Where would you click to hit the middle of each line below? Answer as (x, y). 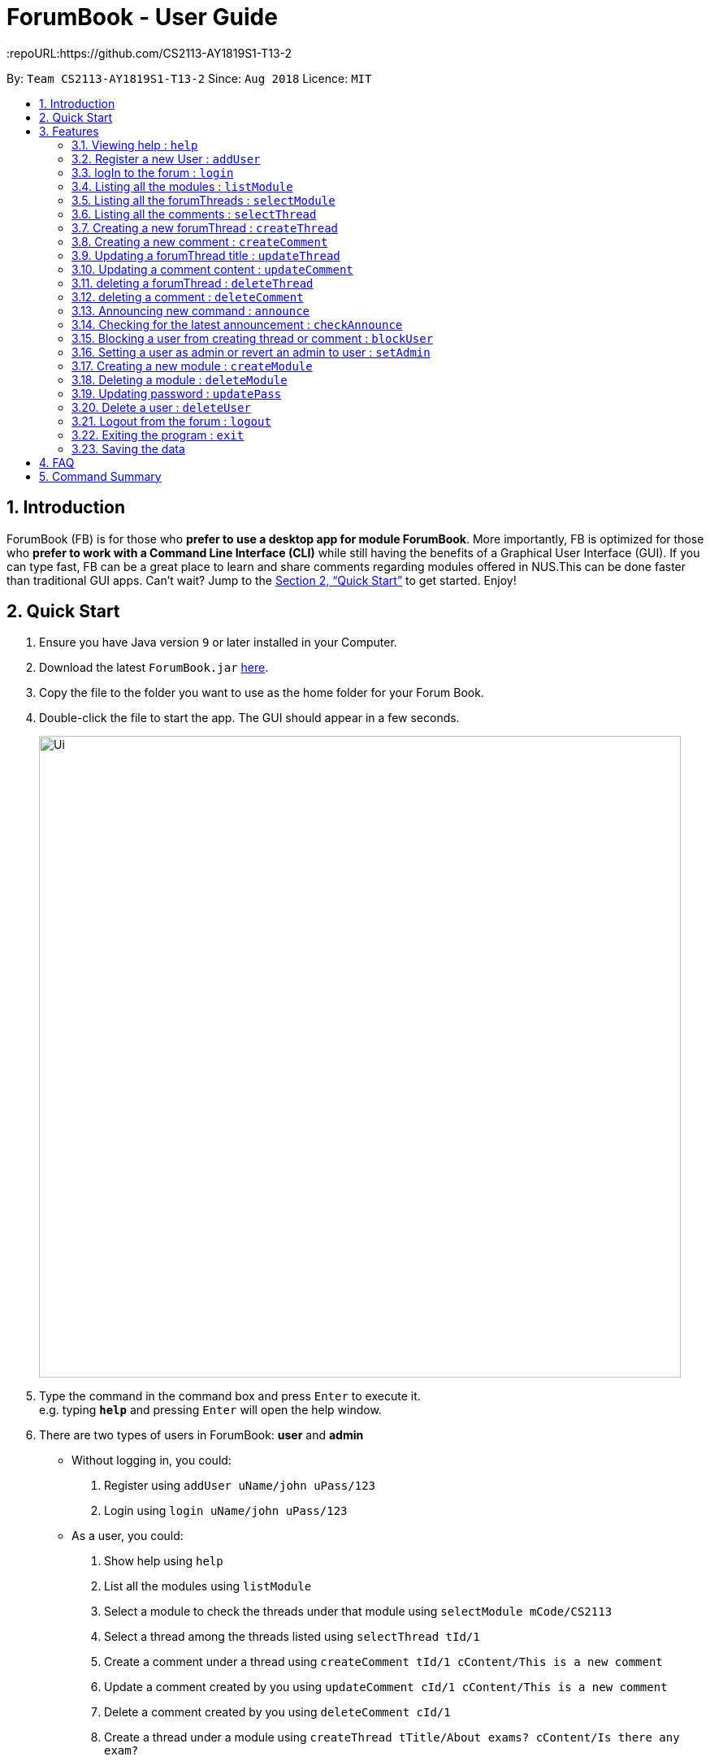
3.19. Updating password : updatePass (177, 393)
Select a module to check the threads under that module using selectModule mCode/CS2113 (358, 1612)
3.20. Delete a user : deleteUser (161, 407)
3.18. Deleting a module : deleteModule (180, 379)
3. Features (69, 131)
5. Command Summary (100, 476)
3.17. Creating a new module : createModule (192, 366)
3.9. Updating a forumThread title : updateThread (206, 255)
